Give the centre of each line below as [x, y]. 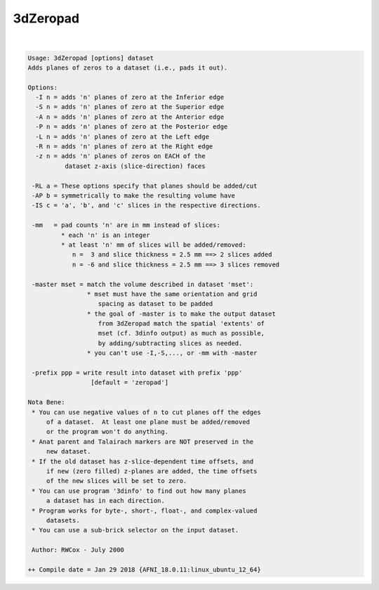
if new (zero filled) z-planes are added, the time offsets [152, 471]
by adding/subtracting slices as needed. [170, 343]
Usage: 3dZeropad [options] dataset [91, 58]
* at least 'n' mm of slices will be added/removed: [153, 245]
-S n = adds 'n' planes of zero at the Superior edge [130, 107]
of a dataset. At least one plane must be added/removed [148, 422]
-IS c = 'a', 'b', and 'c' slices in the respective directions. [146, 205]
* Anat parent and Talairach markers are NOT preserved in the [143, 442]
